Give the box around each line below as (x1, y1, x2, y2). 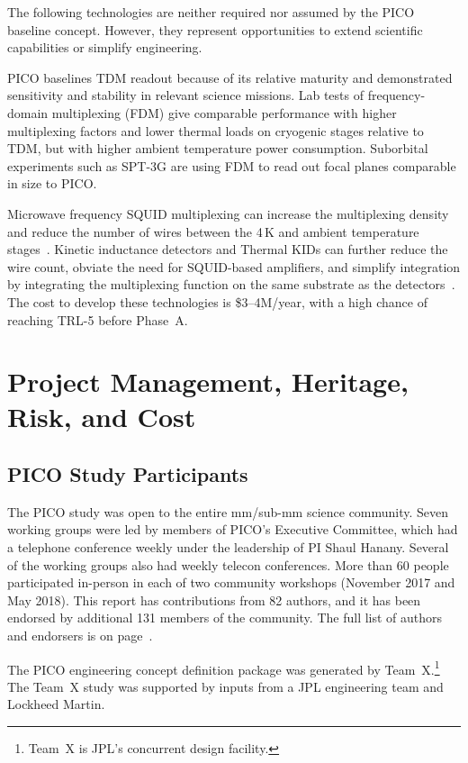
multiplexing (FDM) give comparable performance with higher (51, 103, 397, 122)
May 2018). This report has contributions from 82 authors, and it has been (7, 590, 421, 609)
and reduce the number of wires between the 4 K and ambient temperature (7, 222, 419, 241)
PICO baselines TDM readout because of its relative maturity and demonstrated (7, 68, 453, 86)
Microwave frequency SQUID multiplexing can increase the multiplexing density (7, 204, 449, 223)
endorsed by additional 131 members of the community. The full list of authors (7, 608, 443, 627)
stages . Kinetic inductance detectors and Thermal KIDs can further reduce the (7, 240, 448, 259)
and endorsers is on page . (7, 626, 153, 645)
